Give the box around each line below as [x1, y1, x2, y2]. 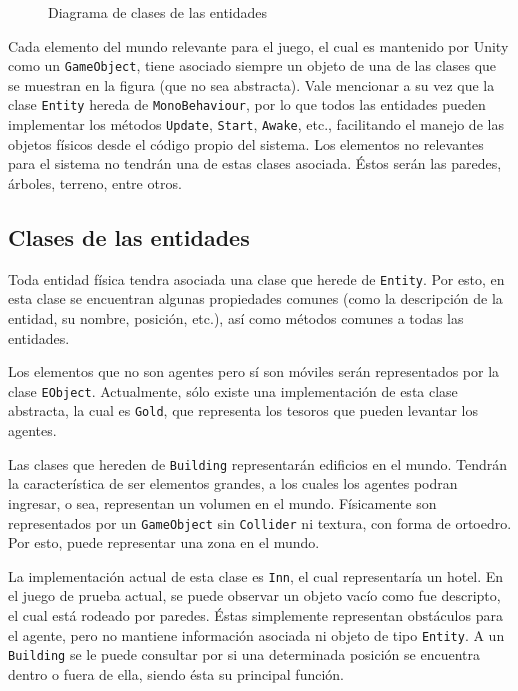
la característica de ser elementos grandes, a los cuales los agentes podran [8, 473, 458, 494]
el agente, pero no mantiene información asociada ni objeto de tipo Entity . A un [8, 624, 505, 645]
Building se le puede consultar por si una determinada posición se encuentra [8, 644, 480, 665]
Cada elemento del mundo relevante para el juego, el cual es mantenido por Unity [8, 35, 509, 56]
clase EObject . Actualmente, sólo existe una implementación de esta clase [8, 380, 458, 401]
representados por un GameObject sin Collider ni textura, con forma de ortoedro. [8, 512, 512, 533]
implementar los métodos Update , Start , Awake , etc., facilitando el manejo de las [8, 114, 504, 135]
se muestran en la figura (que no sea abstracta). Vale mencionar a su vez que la [8, 74, 495, 95]
